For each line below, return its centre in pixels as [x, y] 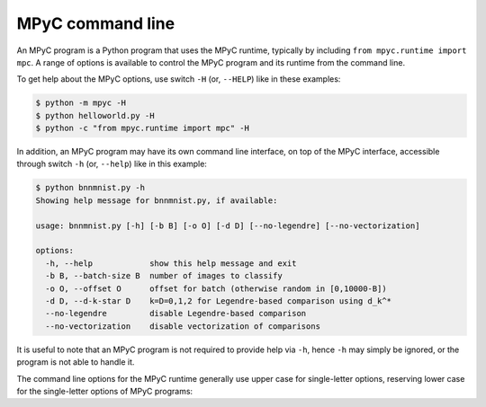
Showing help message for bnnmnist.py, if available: [157, 200]
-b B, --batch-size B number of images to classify [164, 276]
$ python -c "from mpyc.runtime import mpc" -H [142, 128]
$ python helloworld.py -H [95, 115]
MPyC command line [96, 23]
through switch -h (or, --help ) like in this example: [112, 164]
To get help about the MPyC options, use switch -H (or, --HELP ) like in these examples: [179, 79]
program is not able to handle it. [76, 362]
